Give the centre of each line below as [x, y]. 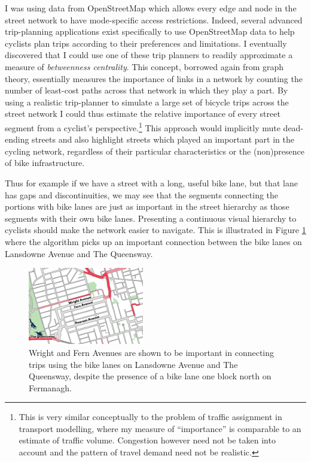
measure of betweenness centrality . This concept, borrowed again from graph [144, 66]
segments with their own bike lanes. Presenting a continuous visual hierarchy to [151, 218]
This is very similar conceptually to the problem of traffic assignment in [150, 417]
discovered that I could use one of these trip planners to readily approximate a [149, 55]
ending [17, 139]
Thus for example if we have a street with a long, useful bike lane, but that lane [151, 182]
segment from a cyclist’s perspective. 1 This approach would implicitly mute [143, 126]
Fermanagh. [50, 387]
